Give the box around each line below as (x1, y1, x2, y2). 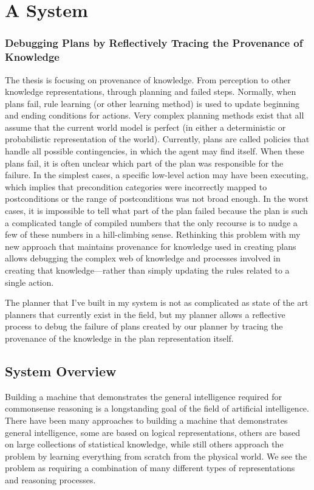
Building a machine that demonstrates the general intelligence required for (5, 390, 282, 402)
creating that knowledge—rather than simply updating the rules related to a (5, 264, 290, 277)
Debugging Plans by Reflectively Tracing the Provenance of (5, 35, 303, 50)
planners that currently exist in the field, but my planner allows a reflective (5, 308, 285, 320)
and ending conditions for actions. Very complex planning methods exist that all (5, 109, 304, 122)
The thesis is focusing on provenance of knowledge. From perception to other (5, 73, 291, 86)
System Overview (5, 361, 117, 380)
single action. (5, 275, 54, 288)
